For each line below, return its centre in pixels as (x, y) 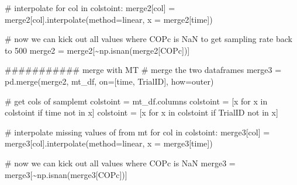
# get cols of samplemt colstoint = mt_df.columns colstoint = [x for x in (136, 101)
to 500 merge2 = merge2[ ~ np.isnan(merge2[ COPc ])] (97, 50)
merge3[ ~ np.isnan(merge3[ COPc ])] (66, 174)
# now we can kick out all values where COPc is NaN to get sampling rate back (148, 39)
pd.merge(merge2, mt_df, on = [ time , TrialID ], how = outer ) (109, 81)
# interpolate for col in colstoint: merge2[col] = (90, 8)
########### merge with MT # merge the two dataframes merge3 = (143, 70)
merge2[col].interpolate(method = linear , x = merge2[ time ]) (109, 19)
